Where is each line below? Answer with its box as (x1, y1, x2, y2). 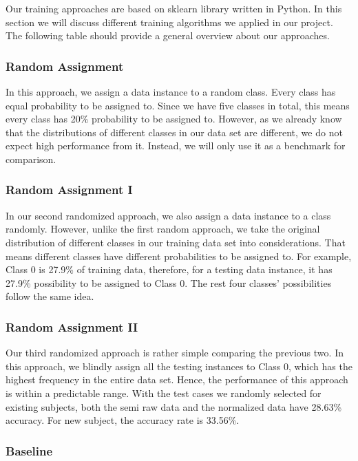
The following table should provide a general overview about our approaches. (6, 28, 330, 43)
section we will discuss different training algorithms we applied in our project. (6, 14, 333, 29)
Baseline (6, 442, 53, 459)
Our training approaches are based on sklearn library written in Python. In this (6, 1, 342, 15)
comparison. (6, 151, 56, 166)
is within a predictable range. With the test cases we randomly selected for (6, 385, 322, 400)
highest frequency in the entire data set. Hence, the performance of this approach (6, 372, 348, 387)
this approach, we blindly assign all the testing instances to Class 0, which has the (6, 358, 352, 373)
